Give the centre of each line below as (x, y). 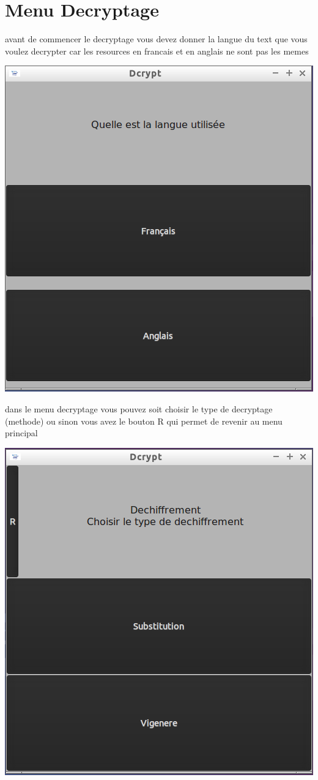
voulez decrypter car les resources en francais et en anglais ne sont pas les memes (157, 51)
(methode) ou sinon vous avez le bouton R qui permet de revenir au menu (144, 421)
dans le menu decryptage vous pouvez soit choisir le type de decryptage (139, 408)
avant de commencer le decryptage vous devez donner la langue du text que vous (156, 39)
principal (21, 433)
